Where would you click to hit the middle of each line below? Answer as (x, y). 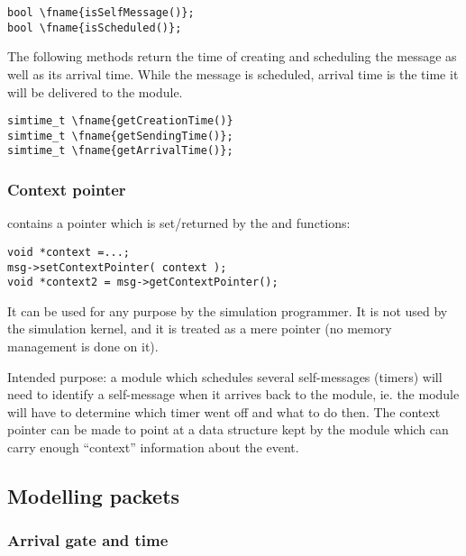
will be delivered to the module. (95, 91)
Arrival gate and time (88, 540)
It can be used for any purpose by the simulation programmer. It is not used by (228, 310)
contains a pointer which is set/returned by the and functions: (179, 223)
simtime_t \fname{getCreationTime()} (120, 121)
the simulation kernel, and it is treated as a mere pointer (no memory (200, 328)
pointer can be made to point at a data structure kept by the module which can (228, 429)
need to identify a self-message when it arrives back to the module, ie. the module (233, 394)
